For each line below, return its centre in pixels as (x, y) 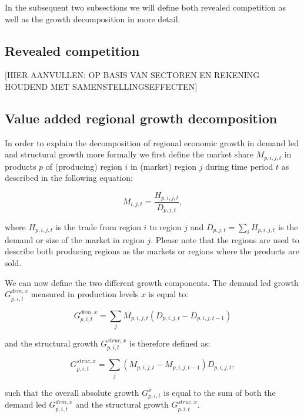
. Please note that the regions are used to (225, 239)
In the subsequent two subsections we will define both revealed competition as (146, 7)
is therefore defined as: (170, 343)
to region (166, 226)
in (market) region (163, 166)
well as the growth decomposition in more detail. (93, 19)
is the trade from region (98, 226)
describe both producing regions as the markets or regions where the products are (152, 251)
